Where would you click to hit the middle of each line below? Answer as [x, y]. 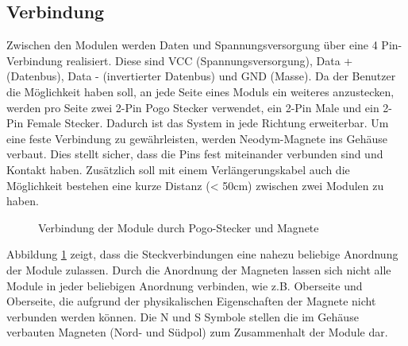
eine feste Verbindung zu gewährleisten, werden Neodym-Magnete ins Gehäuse [197, 138]
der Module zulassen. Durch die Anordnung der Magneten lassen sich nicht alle [199, 269]
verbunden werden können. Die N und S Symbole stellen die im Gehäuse [183, 316]
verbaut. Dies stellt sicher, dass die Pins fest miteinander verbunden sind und [195, 154]
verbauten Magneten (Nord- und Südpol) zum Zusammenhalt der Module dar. [197, 332]
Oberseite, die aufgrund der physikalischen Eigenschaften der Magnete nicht [191, 301]
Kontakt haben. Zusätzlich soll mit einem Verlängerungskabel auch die [178, 169]
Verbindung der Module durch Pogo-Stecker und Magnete [179, 227]
